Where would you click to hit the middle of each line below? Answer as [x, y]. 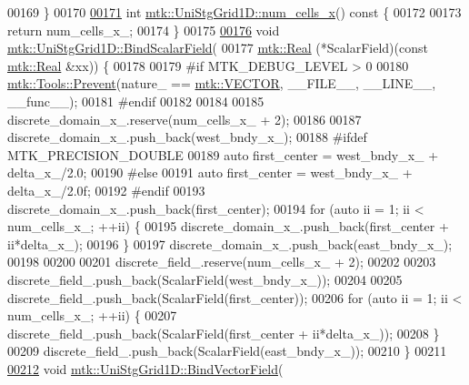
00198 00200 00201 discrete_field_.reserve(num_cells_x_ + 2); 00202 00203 [222, 262]
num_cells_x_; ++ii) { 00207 [92, 315]
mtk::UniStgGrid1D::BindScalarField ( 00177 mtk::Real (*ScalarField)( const [218, 48]
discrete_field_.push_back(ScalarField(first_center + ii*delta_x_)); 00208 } [224, 333]
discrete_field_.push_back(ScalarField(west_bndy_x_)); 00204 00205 [205, 279]
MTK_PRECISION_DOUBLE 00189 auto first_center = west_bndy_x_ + [223, 154]
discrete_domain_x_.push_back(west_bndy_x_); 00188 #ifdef [187, 137]
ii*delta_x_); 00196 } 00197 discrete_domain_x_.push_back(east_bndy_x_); [230, 243]
